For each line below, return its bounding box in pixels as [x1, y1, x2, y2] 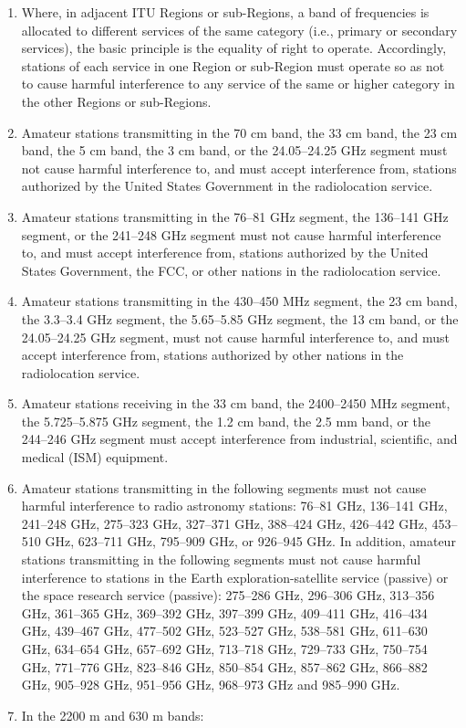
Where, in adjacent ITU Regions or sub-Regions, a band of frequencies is [21, 3, 430, 21]
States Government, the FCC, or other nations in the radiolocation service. [21, 260, 441, 280]
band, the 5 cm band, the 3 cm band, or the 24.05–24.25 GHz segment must [21, 141, 448, 160]
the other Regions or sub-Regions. [21, 91, 212, 111]
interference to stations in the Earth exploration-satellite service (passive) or [21, 567, 449, 586]
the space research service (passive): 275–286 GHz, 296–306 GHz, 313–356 [21, 586, 435, 605]
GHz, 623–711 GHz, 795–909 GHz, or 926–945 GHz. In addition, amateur [45, 532, 456, 551]
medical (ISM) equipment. [21, 448, 169, 467]
